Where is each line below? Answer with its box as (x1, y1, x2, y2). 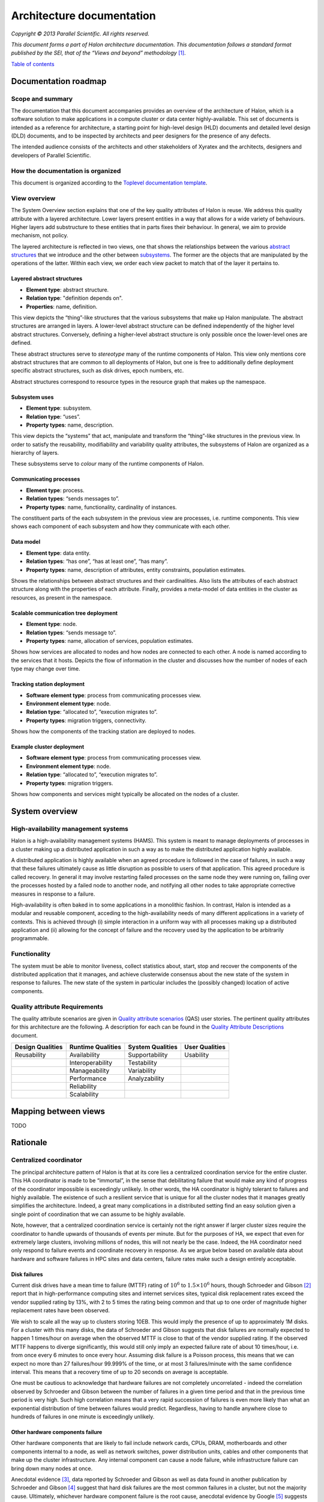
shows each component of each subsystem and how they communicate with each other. (11, 523, 230, 530)
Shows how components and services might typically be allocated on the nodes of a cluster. (11, 791, 239, 798)
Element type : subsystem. (26, 404, 92, 412)
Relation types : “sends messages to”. (26, 495, 119, 502)
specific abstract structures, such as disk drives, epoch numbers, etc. (11, 367, 184, 374)
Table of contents (11, 60, 55, 67)
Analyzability (128, 1074, 164, 1083)
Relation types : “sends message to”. (26, 628, 117, 636)
